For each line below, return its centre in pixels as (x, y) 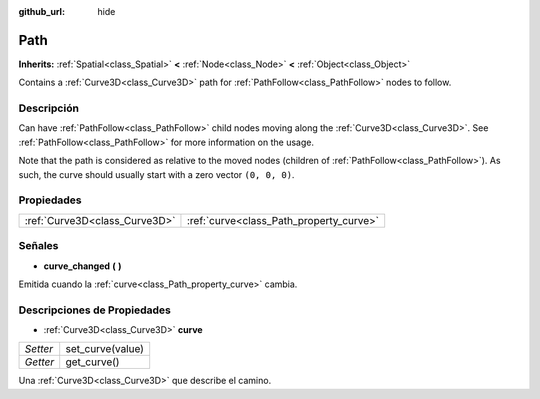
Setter (39, 349)
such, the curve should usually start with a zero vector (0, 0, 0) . (156, 174)
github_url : (41, 11)
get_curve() (92, 362)
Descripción (49, 108)
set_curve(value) (105, 349)
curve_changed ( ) (82, 266)
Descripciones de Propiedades (95, 310)
